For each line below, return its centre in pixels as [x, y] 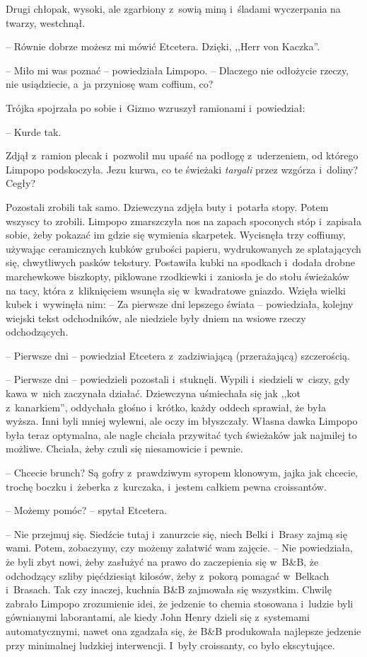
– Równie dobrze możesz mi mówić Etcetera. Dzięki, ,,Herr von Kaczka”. [163, 46]
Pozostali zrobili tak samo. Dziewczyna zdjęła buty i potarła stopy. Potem [167, 206]
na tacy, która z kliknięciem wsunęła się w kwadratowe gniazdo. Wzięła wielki [176, 290]
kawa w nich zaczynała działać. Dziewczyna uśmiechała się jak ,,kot [153, 393]
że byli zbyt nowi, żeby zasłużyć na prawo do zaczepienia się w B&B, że [162, 561]
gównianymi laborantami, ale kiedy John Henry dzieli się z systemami [158, 617]
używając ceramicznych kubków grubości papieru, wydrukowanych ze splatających [183, 248]
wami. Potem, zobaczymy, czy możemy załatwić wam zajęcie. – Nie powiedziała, [179, 548]
